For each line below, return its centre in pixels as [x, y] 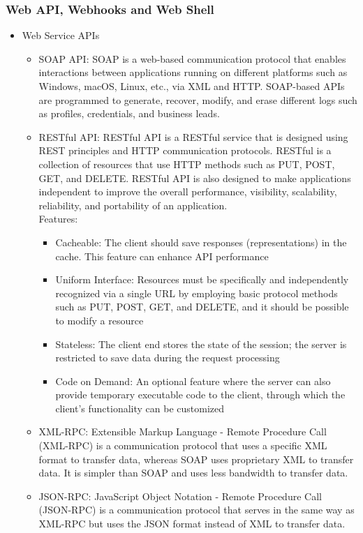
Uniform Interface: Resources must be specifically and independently [202, 279]
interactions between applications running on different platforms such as [193, 72]
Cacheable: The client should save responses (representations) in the [201, 242]
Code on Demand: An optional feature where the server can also [193, 381]
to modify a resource [99, 320]
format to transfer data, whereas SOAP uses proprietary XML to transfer [196, 459]
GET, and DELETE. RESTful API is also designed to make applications [195, 178]
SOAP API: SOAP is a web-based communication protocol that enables [192, 58]
